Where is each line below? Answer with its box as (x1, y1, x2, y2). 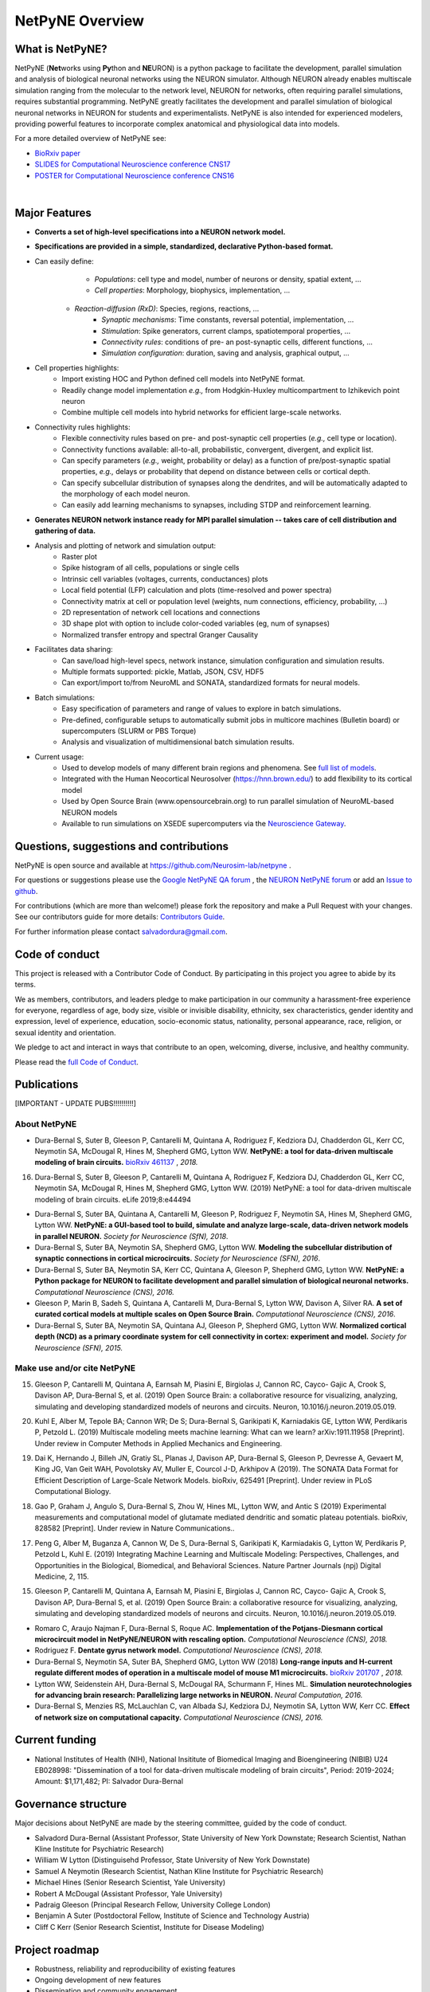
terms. (14, 980, 36, 990)
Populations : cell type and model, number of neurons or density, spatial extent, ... (94, 275, 362, 284)
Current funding (14, 1733, 97, 1747)
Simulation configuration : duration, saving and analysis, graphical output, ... (101, 348, 350, 358)
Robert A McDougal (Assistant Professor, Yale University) (34, 1888, 223, 1898)
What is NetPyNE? (14, 42, 107, 56)
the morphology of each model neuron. (61, 489, 190, 499)
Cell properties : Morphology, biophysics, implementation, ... (94, 285, 291, 295)
